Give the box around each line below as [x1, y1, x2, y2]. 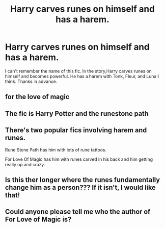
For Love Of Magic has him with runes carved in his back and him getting [5, 156, 153, 162]
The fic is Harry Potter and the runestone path [5, 109, 149, 118]
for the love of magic [5, 93, 70, 101]
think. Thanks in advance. [5, 78, 57, 84]
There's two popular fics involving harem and [5, 126, 147, 134]
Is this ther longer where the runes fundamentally [5, 176, 160, 184]
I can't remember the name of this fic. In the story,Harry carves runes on [5, 68, 152, 74]
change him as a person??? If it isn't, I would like [5, 183, 156, 192]
